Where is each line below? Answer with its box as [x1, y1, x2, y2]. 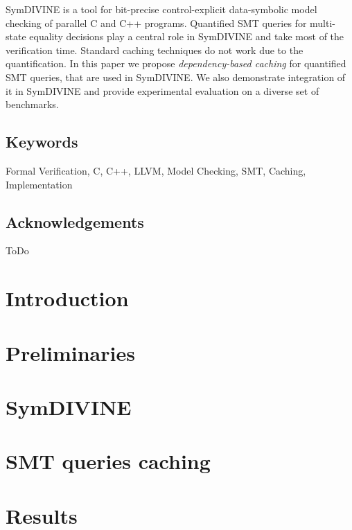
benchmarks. [6, 97, 59, 112]
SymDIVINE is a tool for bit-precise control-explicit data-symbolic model [6, 2, 317, 16]
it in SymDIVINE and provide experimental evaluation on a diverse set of [6, 83, 319, 98]
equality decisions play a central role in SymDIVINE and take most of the [29, 29, 344, 44]
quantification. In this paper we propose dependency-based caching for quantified [6, 56, 346, 71]
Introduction [6, 284, 129, 312]
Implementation [6, 177, 73, 191]
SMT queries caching [6, 447, 211, 475]
